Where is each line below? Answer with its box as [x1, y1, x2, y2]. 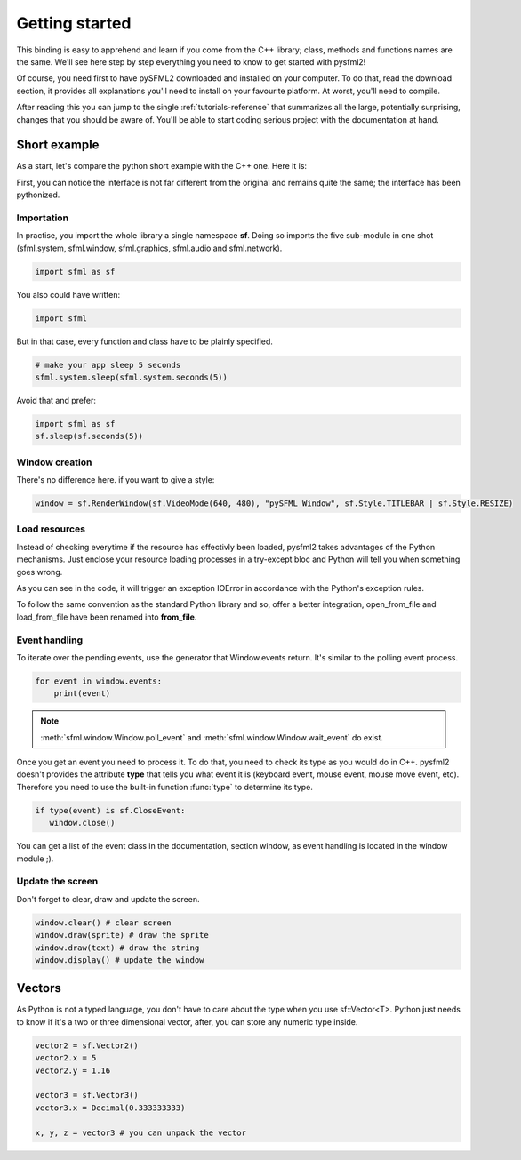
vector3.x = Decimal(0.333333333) [35, 1102, 186, 1113]
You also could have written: [16, 289, 120, 300]
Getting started [16, 13, 132, 33]
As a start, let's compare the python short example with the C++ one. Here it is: [16, 161, 307, 172]
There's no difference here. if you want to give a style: [16, 475, 215, 485]
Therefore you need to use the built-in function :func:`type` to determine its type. [16, 781, 313, 792]
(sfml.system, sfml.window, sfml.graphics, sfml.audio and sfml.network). [16, 243, 283, 253]
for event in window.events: [35, 676, 163, 686]
